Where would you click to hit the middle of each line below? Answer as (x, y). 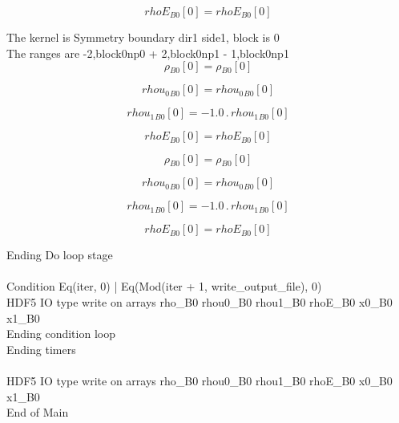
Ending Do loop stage (60, 255)
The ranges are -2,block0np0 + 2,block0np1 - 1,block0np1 (148, 53)
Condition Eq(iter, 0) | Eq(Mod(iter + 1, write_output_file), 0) (164, 286)
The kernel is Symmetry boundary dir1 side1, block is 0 (143, 37)
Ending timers (41, 349)
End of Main (38, 412)
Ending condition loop (61, 334)
